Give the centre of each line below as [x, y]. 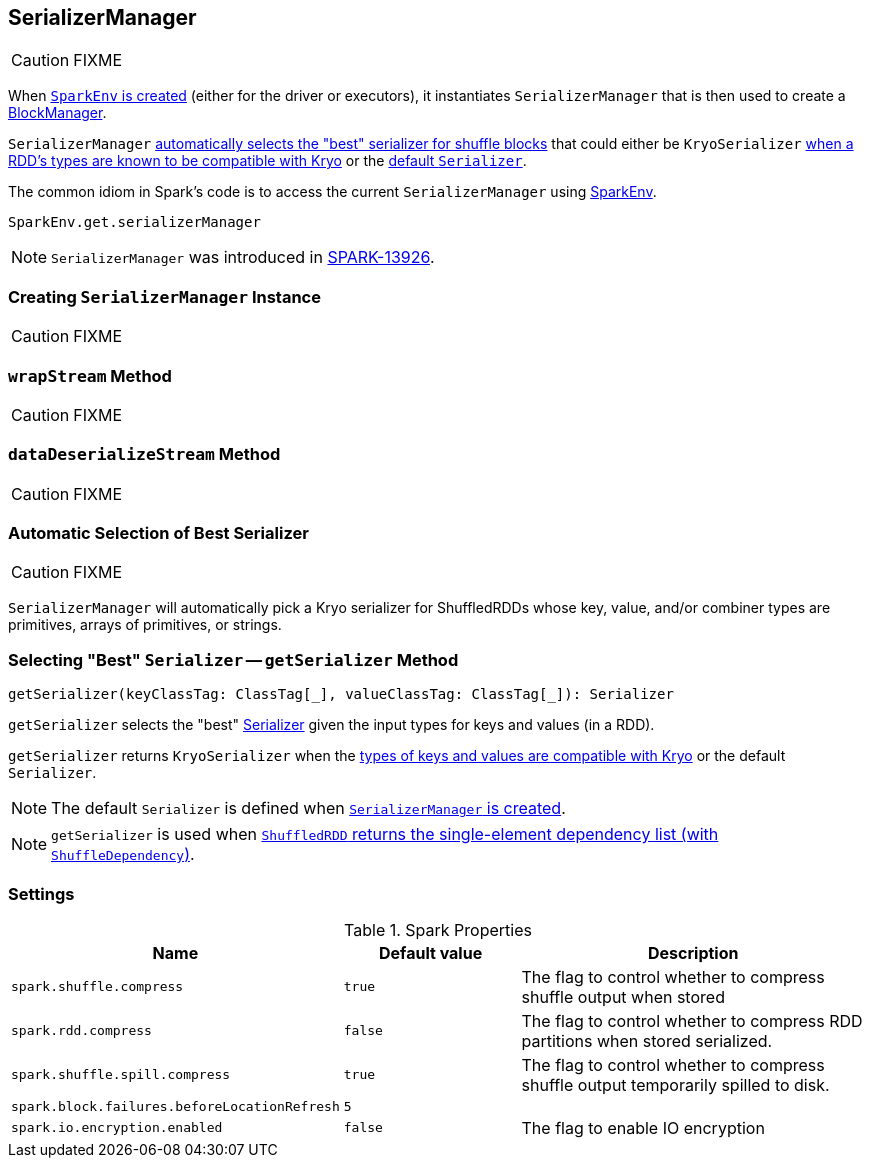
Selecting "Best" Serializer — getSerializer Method [233, 659]
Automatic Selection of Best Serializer [158, 533]
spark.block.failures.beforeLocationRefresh [175, 1106]
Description [693, 952]
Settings [41, 893]
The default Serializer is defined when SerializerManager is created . [308, 808]
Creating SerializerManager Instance [164, 296]
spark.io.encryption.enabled [117, 1128]
